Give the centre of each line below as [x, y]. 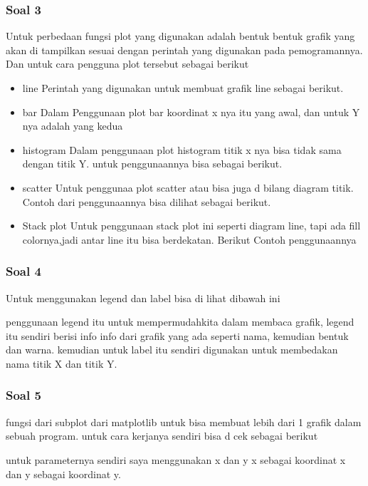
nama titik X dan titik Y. [62, 363]
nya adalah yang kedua [73, 126]
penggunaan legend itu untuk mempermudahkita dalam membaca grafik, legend [180, 322]
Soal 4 [23, 271]
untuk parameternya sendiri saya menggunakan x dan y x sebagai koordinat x [176, 459]
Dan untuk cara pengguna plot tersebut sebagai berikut [127, 64]
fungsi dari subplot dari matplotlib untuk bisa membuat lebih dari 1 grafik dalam [184, 422]
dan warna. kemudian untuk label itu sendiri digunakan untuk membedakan [172, 350]
